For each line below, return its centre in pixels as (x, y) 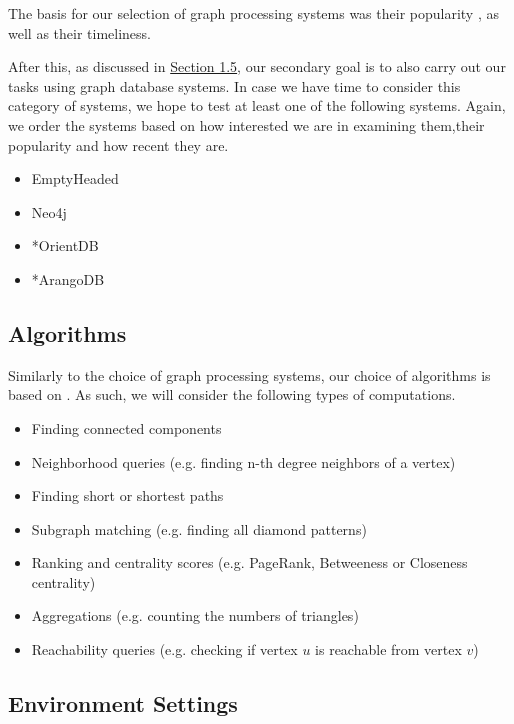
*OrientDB (65, 245)
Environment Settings (123, 703)
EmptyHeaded (75, 178)
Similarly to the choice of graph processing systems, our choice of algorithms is (249, 374)
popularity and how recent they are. (118, 144)
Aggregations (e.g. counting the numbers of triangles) (195, 615)
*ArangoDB (68, 278)
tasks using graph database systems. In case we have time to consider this (234, 85)
